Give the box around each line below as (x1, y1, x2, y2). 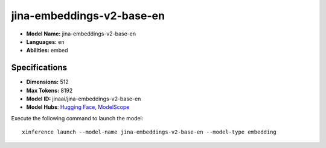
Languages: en (26, 38, 65, 45)
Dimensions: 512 (26, 78, 69, 85)
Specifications (11, 63, 68, 73)
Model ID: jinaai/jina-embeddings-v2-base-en (26, 95, 141, 102)
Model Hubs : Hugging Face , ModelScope (26, 103, 130, 111)
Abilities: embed (26, 47, 69, 54)
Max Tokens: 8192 (26, 87, 73, 94)
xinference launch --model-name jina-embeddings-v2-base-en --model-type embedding (22, 129, 277, 135)
